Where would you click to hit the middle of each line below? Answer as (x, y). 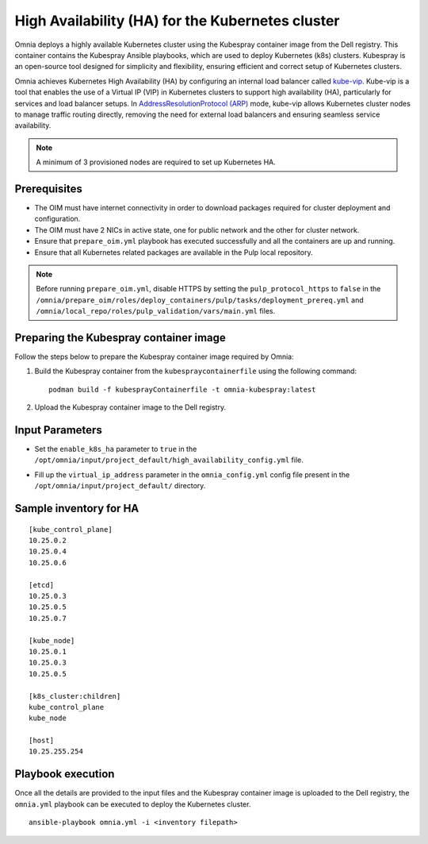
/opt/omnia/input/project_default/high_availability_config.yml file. (169, 460)
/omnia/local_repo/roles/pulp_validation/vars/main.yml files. (156, 311)
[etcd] (42, 585)
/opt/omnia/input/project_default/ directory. (120, 486)
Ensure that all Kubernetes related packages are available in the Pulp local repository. (174, 252)
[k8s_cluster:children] (75, 696)
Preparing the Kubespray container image (120, 337)
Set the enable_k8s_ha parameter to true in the (116, 449)
